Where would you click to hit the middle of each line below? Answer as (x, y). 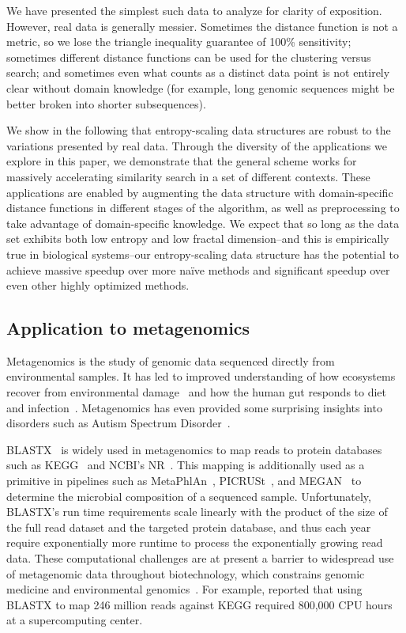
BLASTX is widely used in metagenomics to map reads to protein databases (194, 449)
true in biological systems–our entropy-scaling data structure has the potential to (203, 254)
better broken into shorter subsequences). (106, 103)
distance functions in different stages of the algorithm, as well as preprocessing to (203, 208)
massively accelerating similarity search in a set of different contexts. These (188, 176)
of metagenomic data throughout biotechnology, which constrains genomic (186, 573)
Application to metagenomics (128, 328)
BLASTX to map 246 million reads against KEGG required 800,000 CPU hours (199, 604)
